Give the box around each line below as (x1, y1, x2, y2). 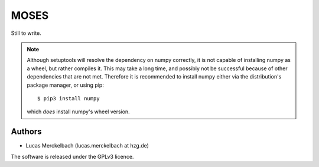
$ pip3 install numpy (37, 95, 100, 101)
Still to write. (11, 30, 41, 37)
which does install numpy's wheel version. (27, 108, 130, 115)
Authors (11, 127, 42, 137)
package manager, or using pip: (27, 81, 105, 89)
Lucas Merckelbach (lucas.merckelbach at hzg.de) (25, 142, 149, 149)
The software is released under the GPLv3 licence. (11, 153, 134, 160)
